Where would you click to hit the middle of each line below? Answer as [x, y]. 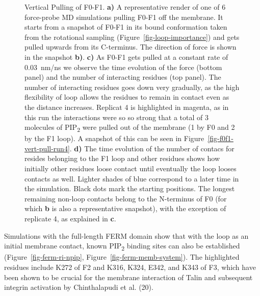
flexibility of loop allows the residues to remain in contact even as [127, 97]
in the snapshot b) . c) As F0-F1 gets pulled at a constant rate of [126, 56]
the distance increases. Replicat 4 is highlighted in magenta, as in [127, 107]
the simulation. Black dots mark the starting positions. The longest [130, 188]
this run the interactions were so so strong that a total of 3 [117, 117]
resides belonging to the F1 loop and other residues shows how [122, 158]
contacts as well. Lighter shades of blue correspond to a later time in [132, 178]
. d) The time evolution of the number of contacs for [152, 148]
